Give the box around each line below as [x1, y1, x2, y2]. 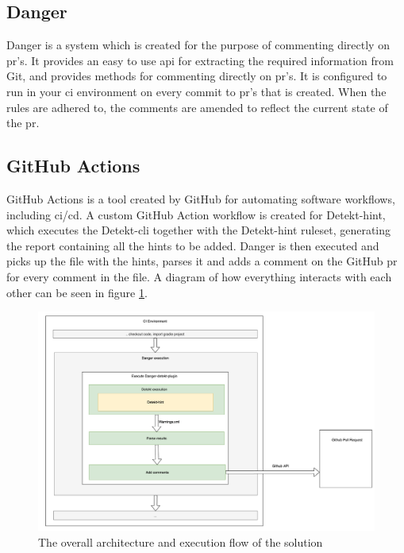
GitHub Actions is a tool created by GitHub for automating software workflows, [6, 190, 395, 207]
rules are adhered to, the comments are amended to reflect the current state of [6, 99, 388, 115]
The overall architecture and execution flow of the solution [38, 533, 323, 550]
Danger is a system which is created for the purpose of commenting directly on [6, 37, 390, 53]
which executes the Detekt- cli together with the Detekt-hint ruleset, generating [6, 222, 391, 238]
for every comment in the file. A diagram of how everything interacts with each [6, 268, 392, 284]
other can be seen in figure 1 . [6, 284, 148, 300]
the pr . [6, 114, 40, 131]
